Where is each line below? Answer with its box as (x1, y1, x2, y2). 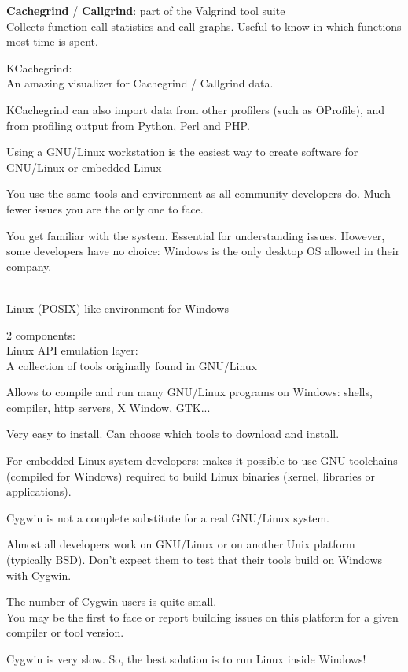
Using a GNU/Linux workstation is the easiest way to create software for (6, 143, 358, 160)
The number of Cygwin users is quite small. (6, 593, 217, 610)
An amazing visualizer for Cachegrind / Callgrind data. (6, 75, 274, 91)
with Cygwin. (6, 566, 72, 583)
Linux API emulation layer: (6, 342, 138, 358)
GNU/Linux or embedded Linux (6, 158, 162, 175)
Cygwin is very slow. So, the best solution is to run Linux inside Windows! (6, 651, 366, 666)
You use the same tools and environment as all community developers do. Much (6, 185, 391, 202)
